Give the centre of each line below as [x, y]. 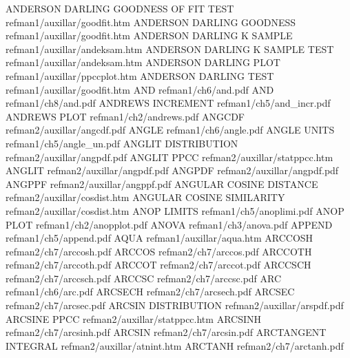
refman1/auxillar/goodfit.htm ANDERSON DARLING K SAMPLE [149, 35]
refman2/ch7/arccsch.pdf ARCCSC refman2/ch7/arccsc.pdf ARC [144, 278]
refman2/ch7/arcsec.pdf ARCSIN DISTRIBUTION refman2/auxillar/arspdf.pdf [175, 305]
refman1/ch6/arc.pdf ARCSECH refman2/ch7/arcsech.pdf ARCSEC [150, 292]
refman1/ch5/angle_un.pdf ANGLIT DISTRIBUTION [122, 143]
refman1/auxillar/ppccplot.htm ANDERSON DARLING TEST [140, 75]
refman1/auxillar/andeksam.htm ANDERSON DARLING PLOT [143, 62]
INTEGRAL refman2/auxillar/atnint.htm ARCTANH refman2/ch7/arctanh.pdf [175, 345]
